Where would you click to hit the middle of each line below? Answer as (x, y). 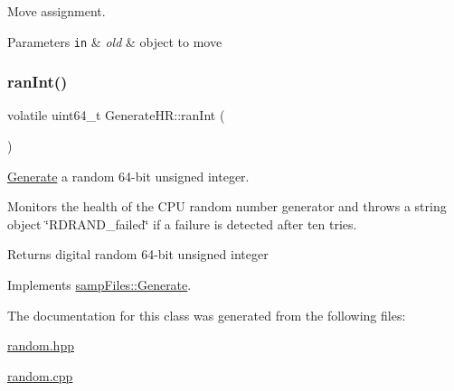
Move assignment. (57, 11)
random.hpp (41, 345)
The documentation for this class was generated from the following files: (207, 315)
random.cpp (40, 375)
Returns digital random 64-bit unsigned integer (138, 254)
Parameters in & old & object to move (115, 41)
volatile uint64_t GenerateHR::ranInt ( (116, 115)
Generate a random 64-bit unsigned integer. (128, 176)
